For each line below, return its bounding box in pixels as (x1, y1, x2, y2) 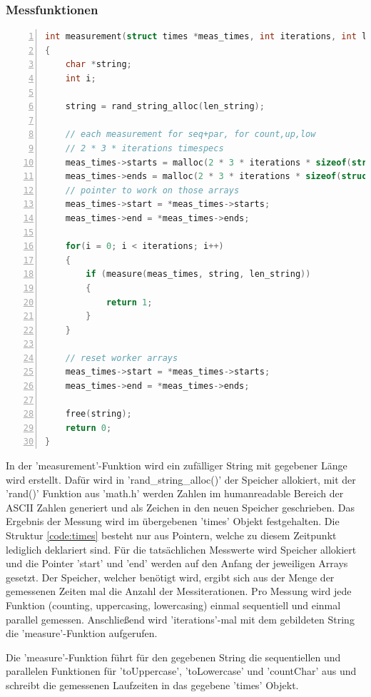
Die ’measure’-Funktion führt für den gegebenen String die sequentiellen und (6, 649, 341, 664)
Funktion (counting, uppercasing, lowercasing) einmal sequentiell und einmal (6, 597, 341, 612)
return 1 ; (106, 297, 153, 307)
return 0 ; (65, 422, 112, 433)
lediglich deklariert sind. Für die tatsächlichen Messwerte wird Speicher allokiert (6, 541, 357, 556)
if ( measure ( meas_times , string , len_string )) (86, 269, 311, 280)
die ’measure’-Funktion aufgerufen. (6, 626, 158, 641)
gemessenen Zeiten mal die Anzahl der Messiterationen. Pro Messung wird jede (6, 584, 352, 599)
